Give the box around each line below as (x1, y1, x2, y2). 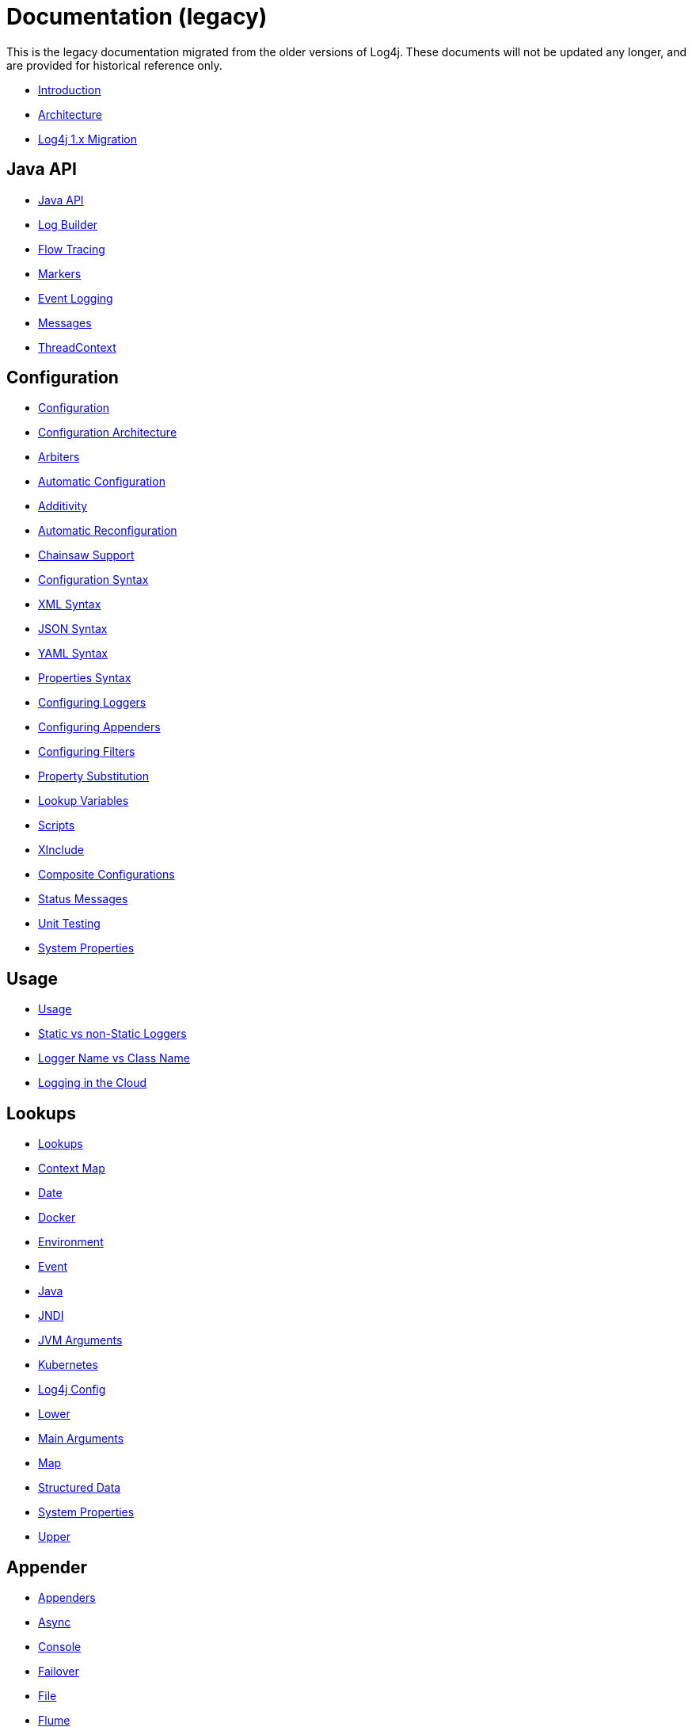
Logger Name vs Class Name (38, 1051, 190, 1066)
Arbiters (38, 450, 80, 464)
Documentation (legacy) (6, 3, 268, 30)
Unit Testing (38, 917, 101, 931)
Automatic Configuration (38, 475, 165, 489)
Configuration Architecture (38, 425, 177, 440)
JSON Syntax (38, 622, 108, 636)
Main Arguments (38, 1432, 124, 1446)
